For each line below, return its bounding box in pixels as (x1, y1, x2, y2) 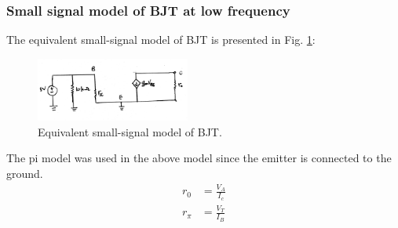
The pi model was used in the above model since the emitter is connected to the (6, 150, 392, 166)
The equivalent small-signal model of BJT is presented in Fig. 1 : (6, 31, 316, 48)
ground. (6, 165, 43, 181)
